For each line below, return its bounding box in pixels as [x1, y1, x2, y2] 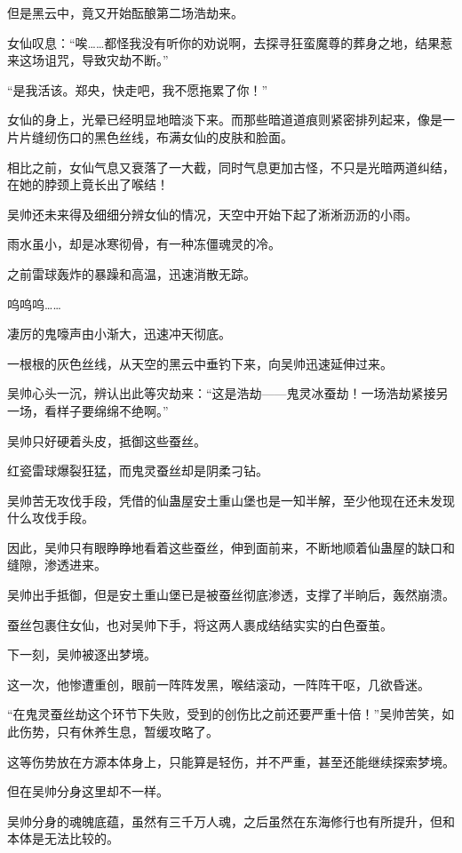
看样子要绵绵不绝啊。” [44, 401, 169, 419]
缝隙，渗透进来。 [7, 555, 107, 574]
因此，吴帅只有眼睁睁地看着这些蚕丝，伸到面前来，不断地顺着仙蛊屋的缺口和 [7, 538, 455, 556]
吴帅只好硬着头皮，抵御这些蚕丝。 [7, 431, 206, 450]
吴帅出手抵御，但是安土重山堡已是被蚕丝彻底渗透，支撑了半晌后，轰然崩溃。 [7, 586, 455, 604]
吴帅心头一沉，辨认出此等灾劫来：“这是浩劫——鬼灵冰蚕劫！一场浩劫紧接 [7, 384, 436, 403]
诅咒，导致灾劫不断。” [44, 51, 169, 69]
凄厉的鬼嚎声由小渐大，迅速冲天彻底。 [7, 324, 231, 343]
